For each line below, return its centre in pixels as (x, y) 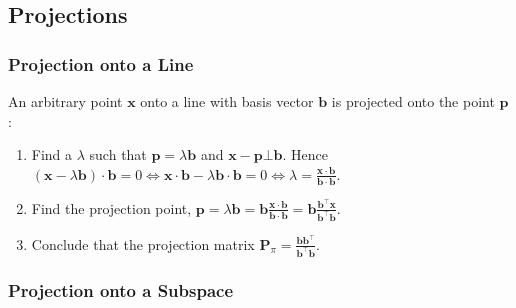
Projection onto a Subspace (121, 290)
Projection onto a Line (101, 63)
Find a (52, 154)
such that (118, 154)
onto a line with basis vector (227, 101)
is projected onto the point (413, 101)
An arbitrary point (65, 101)
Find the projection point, (111, 207)
